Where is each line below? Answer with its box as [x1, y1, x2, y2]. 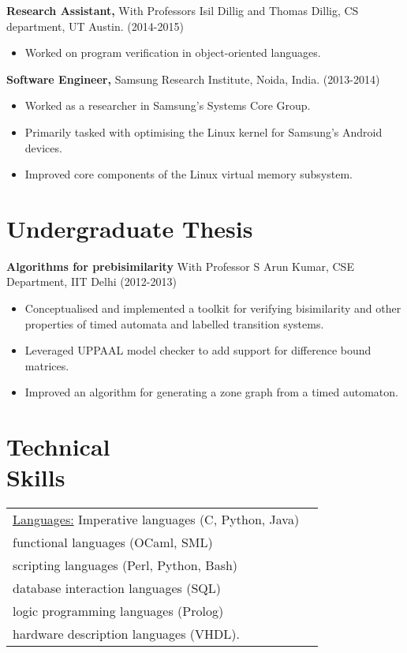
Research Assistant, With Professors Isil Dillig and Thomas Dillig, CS [6, 2, 359, 18]
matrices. [24, 357, 69, 373]
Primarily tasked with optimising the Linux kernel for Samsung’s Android [24, 123, 383, 140]
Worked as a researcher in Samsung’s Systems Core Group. [24, 97, 311, 114]
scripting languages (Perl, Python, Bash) [13, 556, 238, 575]
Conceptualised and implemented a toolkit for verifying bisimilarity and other [24, 300, 401, 317]
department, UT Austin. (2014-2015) [6, 17, 184, 34]
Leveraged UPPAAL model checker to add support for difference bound [24, 342, 372, 358]
